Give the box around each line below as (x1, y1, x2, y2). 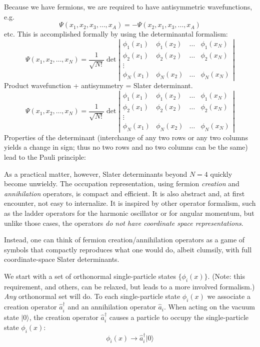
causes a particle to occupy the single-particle (109, 311, 249, 322)
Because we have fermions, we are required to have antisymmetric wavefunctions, (4, 2, 252, 12)
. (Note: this (207, 270, 245, 281)
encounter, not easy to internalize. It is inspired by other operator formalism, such (4, 198, 256, 208)
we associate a (207, 291, 250, 301)
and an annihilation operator (67, 301, 156, 312)
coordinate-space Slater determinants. (4, 254, 119, 264)
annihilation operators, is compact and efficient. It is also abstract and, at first (4, 188, 245, 198)
